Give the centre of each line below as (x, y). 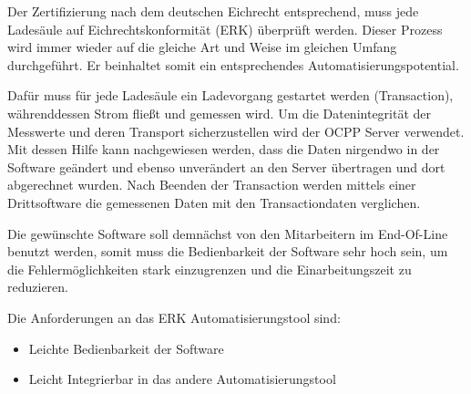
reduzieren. (38, 287)
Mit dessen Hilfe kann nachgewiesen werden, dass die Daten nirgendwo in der (224, 149)
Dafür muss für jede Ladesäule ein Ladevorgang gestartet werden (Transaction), (230, 95)
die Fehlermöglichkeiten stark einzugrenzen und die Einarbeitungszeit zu (210, 269)
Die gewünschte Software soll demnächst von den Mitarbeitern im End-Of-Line (228, 233)
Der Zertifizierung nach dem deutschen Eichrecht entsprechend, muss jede (213, 11)
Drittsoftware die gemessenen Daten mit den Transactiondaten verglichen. (214, 202)
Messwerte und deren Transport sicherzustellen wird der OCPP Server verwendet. (236, 131)
